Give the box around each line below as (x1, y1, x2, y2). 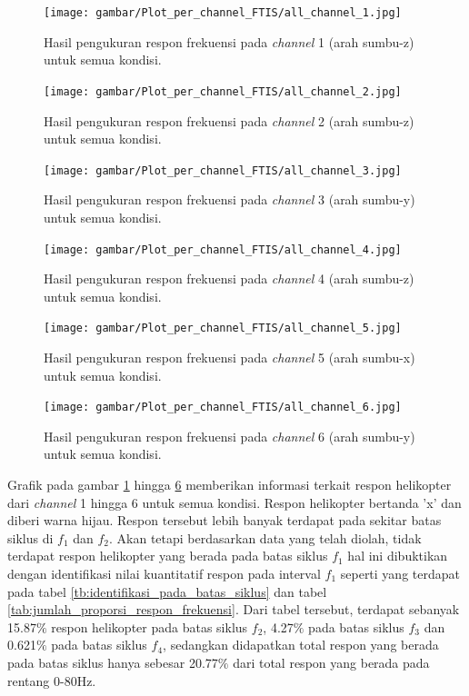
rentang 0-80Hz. (7, 671, 96, 690)
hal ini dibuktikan (347, 546, 448, 565)
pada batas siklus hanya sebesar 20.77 (7, 653, 218, 671)
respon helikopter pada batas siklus (51, 617, 248, 636)
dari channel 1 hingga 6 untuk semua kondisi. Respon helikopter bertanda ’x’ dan (7, 492, 462, 512)
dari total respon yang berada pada (233, 653, 430, 671)
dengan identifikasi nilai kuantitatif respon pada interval (7, 564, 321, 583)
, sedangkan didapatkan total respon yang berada (163, 635, 439, 654)
